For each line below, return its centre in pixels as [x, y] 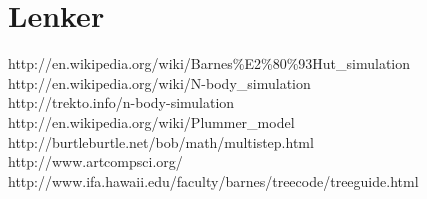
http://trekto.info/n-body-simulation [121, 102]
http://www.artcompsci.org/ [95, 161]
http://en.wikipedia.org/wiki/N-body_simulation [159, 82]
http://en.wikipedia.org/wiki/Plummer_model [151, 121]
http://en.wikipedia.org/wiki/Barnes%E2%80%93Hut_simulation [209, 63]
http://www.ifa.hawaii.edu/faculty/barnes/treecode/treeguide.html [213, 180]
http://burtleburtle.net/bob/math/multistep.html [161, 141]
